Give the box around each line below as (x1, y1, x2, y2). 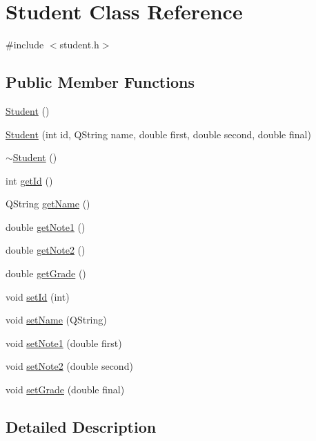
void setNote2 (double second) (6, 359, 133, 373)
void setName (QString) (6, 312, 107, 327)
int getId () (6, 173, 53, 187)
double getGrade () (6, 266, 86, 281)
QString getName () (6, 196, 90, 211)
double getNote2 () (6, 243, 86, 257)
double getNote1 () (6, 219, 86, 234)
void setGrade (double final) (6, 382, 125, 397)
